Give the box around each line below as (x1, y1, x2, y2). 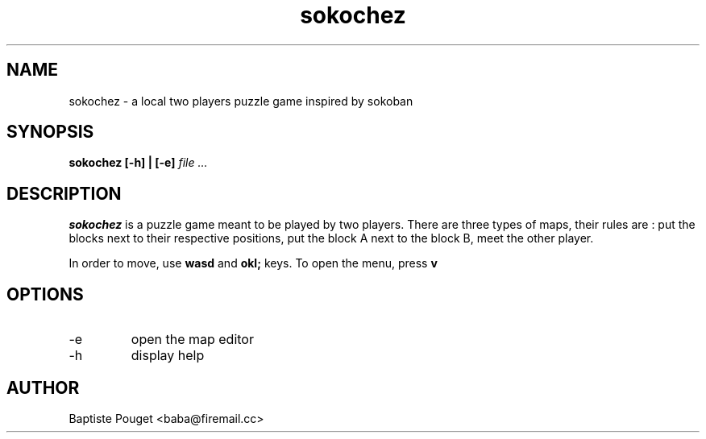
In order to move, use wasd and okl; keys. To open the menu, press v (69, 256, 438, 271)
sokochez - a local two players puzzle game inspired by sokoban (69, 93, 413, 108)
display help (131, 347, 205, 364)
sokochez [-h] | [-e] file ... (69, 155, 208, 170)
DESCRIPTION (6, 183, 122, 204)
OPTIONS (6, 284, 84, 304)
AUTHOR (6, 377, 80, 398)
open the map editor (131, 331, 254, 348)
